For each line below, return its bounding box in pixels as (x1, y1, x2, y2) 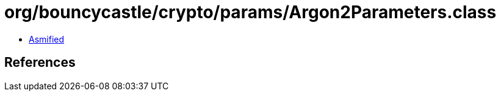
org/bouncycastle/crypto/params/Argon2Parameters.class (4, 2, 497, 22)
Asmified (29, 33, 65, 44)
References (4, 55, 76, 70)
